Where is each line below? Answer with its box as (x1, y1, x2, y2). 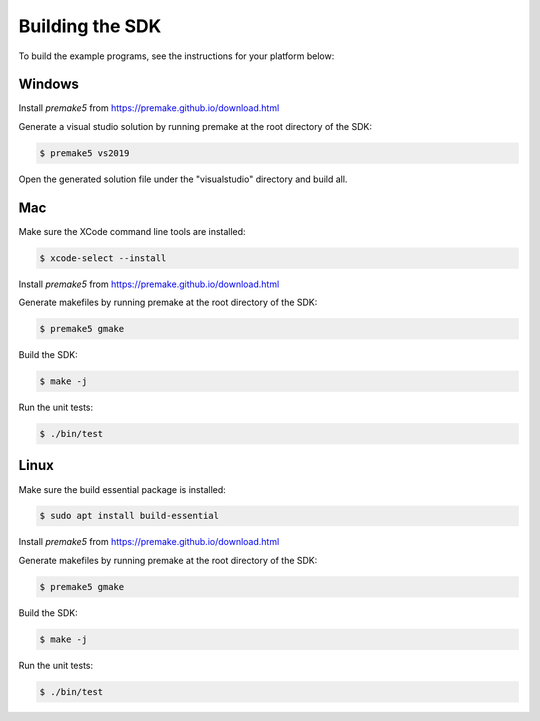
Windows (18, 76, 79, 93)
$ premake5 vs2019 (39, 147, 130, 159)
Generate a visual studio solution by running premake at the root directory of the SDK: (18, 120, 372, 132)
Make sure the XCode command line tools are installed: (18, 225, 246, 237)
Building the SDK (18, 15, 162, 37)
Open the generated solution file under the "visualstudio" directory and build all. (18, 173, 348, 185)
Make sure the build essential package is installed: (18, 483, 227, 495)
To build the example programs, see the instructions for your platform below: (18, 50, 335, 62)
